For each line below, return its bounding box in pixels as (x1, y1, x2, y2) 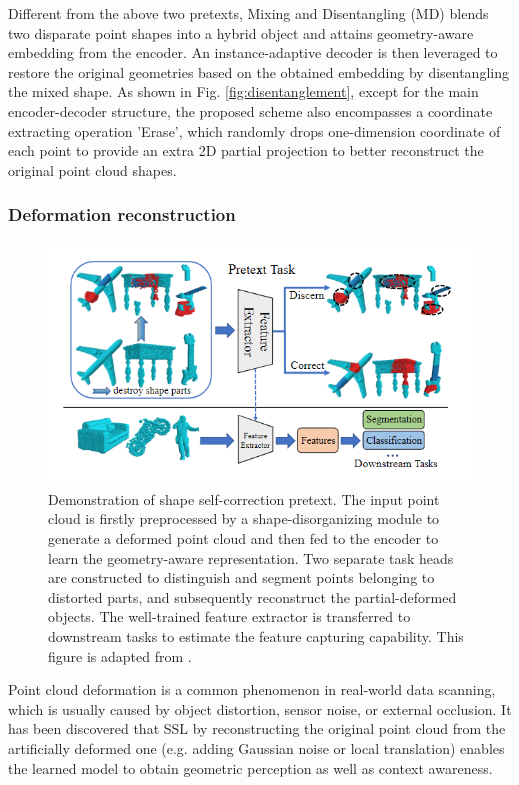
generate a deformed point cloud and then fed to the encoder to (48, 528, 439, 549)
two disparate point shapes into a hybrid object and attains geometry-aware (8, 22, 474, 43)
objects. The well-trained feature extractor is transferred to (48, 606, 411, 627)
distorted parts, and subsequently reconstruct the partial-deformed (48, 586, 457, 607)
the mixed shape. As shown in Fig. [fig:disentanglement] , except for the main (8, 81, 479, 102)
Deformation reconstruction (8, 202, 236, 227)
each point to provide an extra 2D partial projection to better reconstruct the (8, 140, 484, 161)
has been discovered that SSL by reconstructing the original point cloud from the (8, 718, 506, 739)
